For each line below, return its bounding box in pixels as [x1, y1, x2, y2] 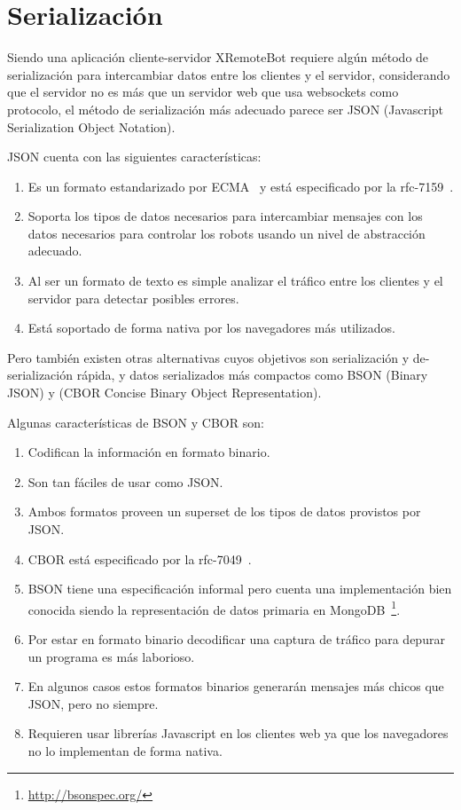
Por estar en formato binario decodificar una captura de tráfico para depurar [27, 630, 445, 649]
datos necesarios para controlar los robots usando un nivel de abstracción [27, 224, 426, 242]
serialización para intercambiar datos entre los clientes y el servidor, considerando [7, 65, 450, 83]
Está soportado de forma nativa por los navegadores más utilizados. [27, 318, 395, 337]
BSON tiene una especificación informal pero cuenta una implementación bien [27, 579, 452, 598]
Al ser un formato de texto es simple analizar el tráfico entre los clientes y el [27, 271, 443, 290]
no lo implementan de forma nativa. [27, 742, 223, 759]
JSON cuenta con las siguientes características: [7, 147, 262, 166]
